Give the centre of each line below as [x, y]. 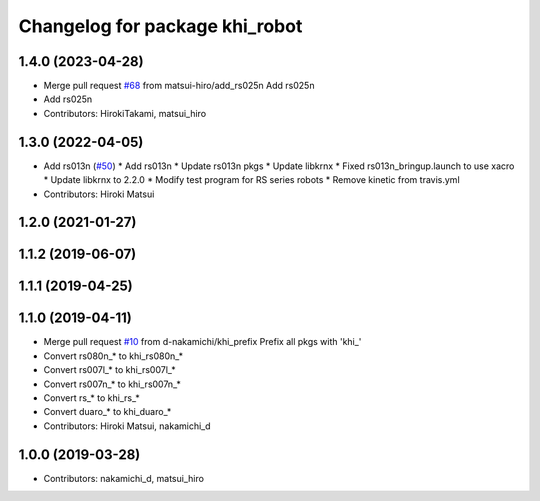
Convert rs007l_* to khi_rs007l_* [109, 370]
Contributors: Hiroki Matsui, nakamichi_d [127, 426]
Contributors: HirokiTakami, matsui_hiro [125, 113]
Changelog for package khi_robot [160, 26]
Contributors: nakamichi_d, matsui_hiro [124, 478]
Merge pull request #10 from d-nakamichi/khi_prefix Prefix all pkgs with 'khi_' [202, 342]
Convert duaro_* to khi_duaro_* [107, 412]
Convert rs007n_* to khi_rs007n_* [112, 384]
